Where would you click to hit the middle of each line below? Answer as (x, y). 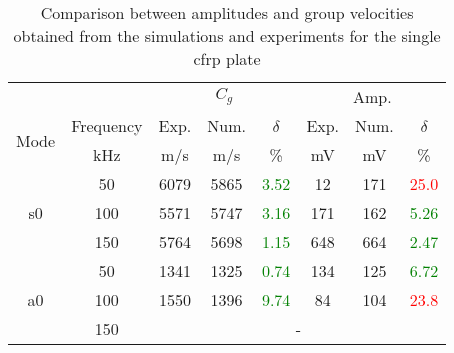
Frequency (107, 125)
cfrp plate (227, 58)
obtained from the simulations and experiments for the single (227, 35)
